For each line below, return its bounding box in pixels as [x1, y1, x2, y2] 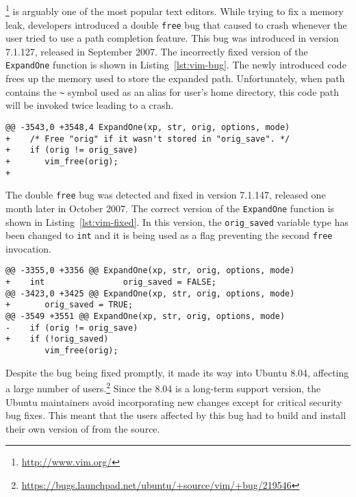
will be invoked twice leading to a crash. [5, 98, 174, 112]
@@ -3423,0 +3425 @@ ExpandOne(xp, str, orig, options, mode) [5, 288, 295, 298]
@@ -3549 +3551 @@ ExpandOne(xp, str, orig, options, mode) [5, 311, 285, 322]
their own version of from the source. [5, 421, 160, 435]
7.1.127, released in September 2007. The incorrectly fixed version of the [5, 44, 308, 58]
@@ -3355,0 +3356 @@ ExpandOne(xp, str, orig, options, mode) [5, 266, 295, 276]
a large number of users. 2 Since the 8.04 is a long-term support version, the [5, 379, 321, 395]
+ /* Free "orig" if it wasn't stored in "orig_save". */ [5, 133, 290, 144]
